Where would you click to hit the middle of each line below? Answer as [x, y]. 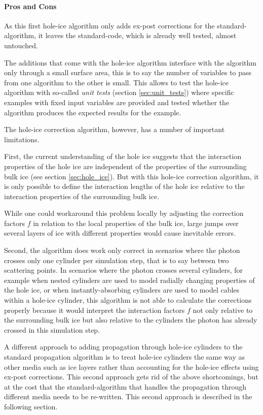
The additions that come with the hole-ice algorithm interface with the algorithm [130, 62]
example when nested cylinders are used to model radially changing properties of [129, 280]
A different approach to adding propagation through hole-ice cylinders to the [123, 347]
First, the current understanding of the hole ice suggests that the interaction [123, 156]
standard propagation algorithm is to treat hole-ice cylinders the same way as [125, 357]
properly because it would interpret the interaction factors [95, 310]
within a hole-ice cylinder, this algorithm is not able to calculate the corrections [128, 300]
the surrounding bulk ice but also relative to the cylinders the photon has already [131, 320]
